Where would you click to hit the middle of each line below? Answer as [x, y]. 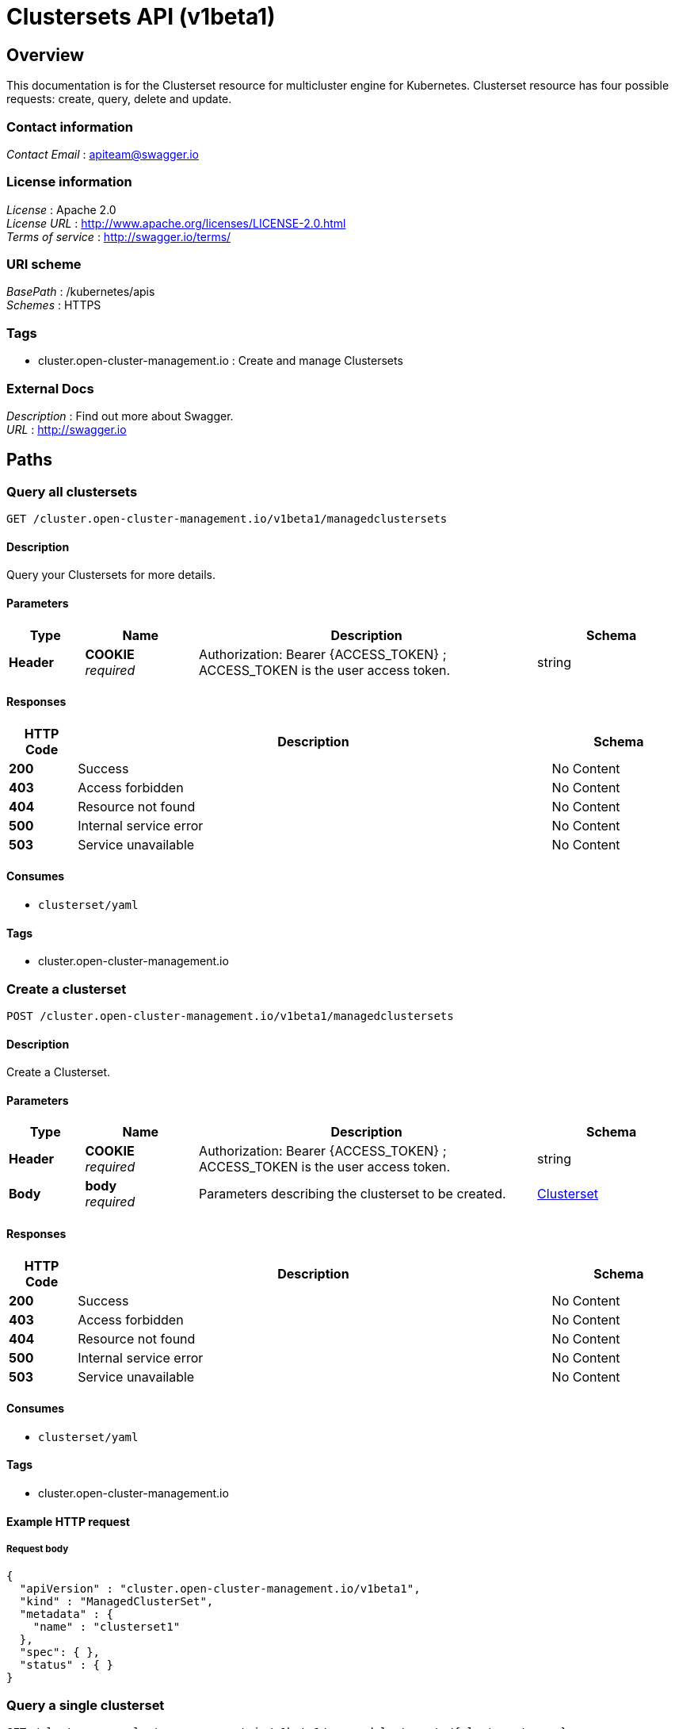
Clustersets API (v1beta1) [141, 17]
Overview [46, 55]
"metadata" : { [66, 1614]
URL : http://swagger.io [67, 429]
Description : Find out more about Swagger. [120, 416]
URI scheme [44, 265]
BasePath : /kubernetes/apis [81, 292]
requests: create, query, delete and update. [119, 99]
